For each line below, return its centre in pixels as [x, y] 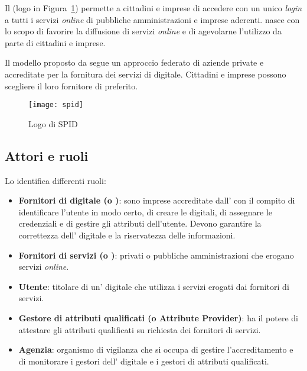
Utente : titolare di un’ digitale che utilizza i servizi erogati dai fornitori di [154, 286]
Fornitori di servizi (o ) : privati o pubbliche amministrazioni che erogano [156, 255]
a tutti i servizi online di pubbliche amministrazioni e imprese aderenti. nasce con [152, 19]
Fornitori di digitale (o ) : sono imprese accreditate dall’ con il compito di [157, 200]
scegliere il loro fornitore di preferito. [71, 86]
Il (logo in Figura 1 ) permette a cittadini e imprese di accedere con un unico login [153, 8]
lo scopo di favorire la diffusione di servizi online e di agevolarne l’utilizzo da [143, 31]
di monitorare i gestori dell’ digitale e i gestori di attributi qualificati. [144, 361]
